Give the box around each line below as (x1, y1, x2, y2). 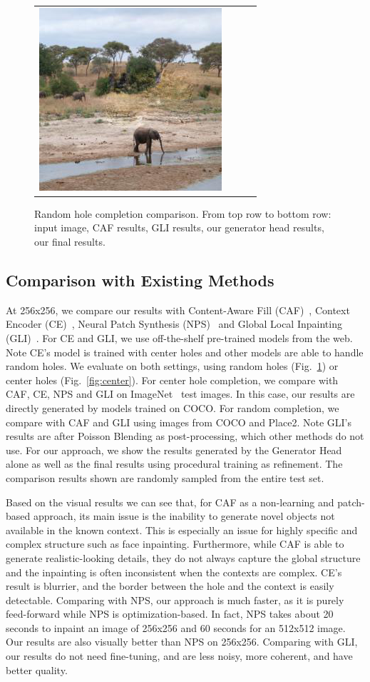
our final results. (34, 234, 106, 249)
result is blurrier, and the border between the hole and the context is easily (6, 578, 334, 593)
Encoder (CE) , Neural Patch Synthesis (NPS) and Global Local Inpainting (6, 316, 342, 331)
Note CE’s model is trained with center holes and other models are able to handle (6, 344, 364, 359)
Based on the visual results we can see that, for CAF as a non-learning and (6, 494, 334, 509)
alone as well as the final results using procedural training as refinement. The (6, 456, 343, 471)
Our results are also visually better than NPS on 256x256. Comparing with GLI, (6, 634, 358, 649)
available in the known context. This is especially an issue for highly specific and (6, 522, 358, 537)
